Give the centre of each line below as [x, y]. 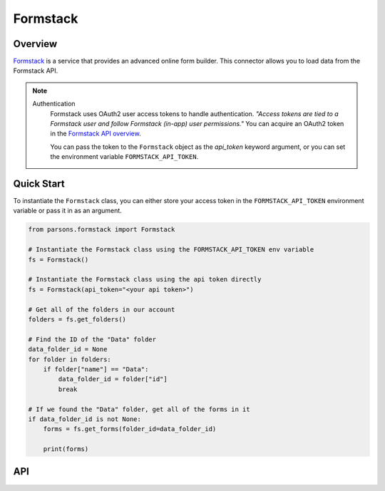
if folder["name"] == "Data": [96, 369]
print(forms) [66, 449]
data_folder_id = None [68, 350]
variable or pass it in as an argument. [68, 211]
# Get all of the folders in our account [102, 309]
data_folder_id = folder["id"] [113, 379]
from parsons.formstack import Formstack [102, 229]
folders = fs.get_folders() [77, 319]
